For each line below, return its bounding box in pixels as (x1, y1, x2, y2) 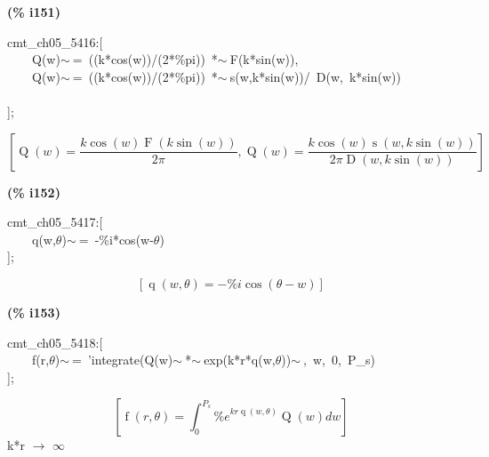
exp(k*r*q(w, (204, 350, 276, 369)
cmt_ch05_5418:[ (7, 333, 103, 351)
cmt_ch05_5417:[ (7, 212, 103, 231)
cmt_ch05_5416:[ (7, 32, 103, 51)
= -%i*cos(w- (78, 229, 154, 248)
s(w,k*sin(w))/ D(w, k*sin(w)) (229, 67, 401, 85)
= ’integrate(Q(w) (72, 350, 173, 369)
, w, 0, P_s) (303, 350, 375, 369)
